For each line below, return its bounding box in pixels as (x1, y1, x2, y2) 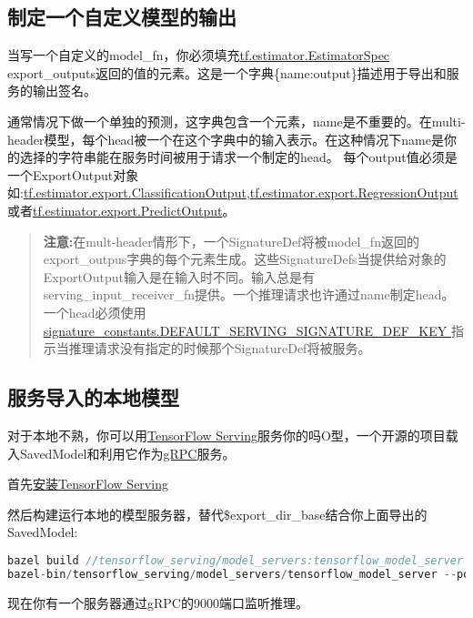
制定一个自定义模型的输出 (7, 3, 236, 31)
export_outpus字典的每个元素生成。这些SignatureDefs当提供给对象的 (43, 249, 447, 268)
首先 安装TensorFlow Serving (7, 474, 168, 493)
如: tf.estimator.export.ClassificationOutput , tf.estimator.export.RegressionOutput (7, 183, 458, 202)
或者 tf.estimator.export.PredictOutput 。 (7, 200, 236, 219)
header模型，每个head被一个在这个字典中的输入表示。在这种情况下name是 (7, 129, 444, 148)
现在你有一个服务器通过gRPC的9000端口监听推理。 (7, 593, 308, 612)
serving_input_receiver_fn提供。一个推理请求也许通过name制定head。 (43, 285, 455, 304)
